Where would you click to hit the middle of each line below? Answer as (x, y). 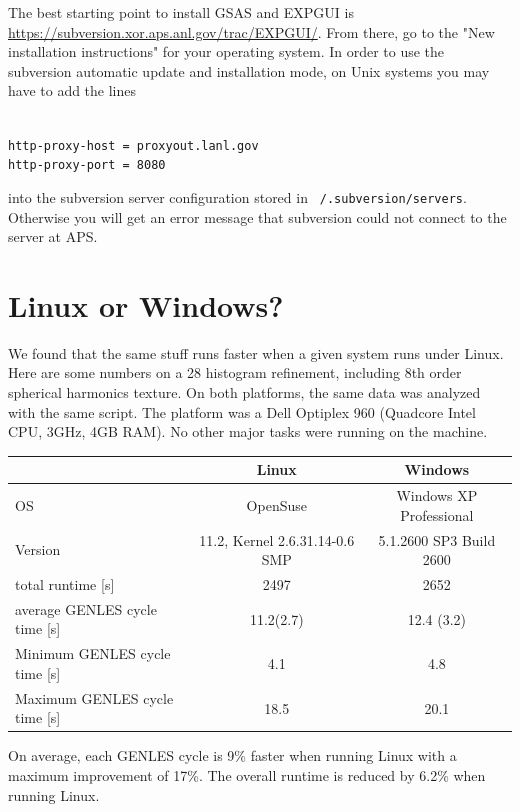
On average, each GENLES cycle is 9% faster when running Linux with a (232, 755)
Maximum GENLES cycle (94, 697)
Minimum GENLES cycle (93, 653)
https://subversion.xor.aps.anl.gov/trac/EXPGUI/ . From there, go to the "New (251, 31)
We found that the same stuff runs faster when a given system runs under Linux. (256, 352)
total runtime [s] (65, 584)
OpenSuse (276, 504)
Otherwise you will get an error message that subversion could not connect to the (257, 216)
